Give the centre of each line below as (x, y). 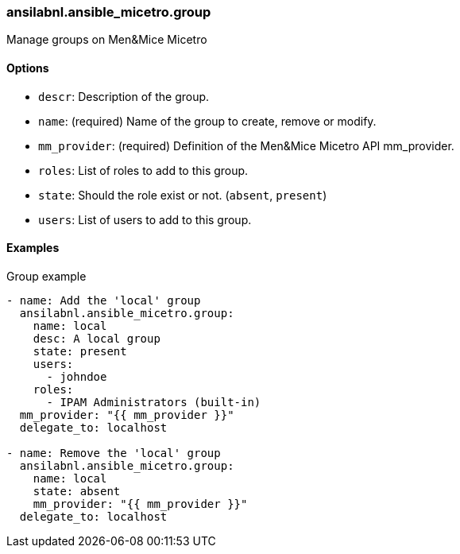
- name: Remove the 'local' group (114, 453)
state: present (80, 351)
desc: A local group (97, 338)
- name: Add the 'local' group (104, 300)
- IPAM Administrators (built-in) (154, 402)
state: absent (77, 491)
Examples (33, 248)
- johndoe (77, 376)
